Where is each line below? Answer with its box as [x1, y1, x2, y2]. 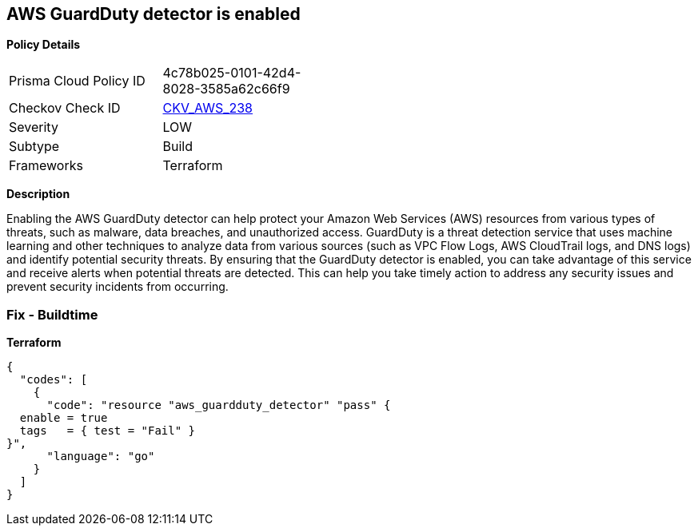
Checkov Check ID [9, 100, 121, 117]
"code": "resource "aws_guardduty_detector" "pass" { [46, 399, 391, 412]
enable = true [19, 411, 108, 425]
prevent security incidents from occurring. [6, 280, 229, 294]
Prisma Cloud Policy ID [9, 73, 146, 89]
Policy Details [6, 38, 81, 52]
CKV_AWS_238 [162, 100, 253, 117]
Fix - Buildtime [6, 306, 98, 323]
